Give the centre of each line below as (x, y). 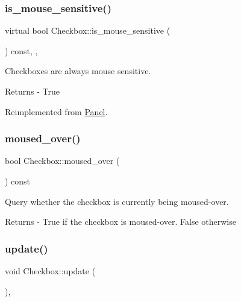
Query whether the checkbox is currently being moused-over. (117, 201)
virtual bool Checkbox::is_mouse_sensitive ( (88, 30)
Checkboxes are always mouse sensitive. (78, 71)
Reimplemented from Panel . (56, 111)
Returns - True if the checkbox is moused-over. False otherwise (120, 222)
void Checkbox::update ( (50, 271)
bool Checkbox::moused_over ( (62, 161)
